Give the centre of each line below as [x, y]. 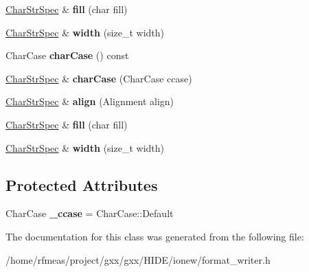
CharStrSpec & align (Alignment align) [90, 101]
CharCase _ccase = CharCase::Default [90, 213]
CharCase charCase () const [67, 55]
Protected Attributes [82, 184]
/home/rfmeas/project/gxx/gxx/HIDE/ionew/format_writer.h [138, 259]
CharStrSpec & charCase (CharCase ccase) [99, 78]
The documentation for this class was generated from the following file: [155, 236]
